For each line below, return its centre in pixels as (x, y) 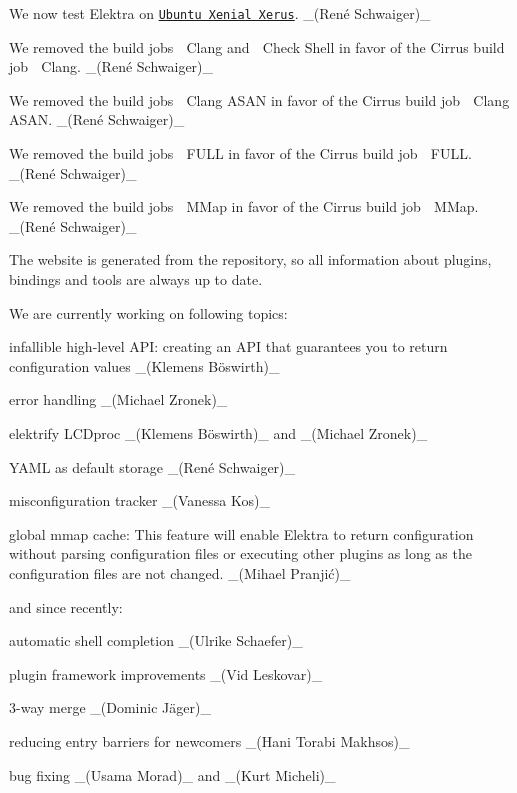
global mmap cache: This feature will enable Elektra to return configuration (241, 533)
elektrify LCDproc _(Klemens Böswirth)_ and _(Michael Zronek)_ (218, 432)
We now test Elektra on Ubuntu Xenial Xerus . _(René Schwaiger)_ (220, 13)
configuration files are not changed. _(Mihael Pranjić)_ (180, 572)
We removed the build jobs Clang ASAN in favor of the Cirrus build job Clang (259, 99)
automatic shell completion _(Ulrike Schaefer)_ (156, 640)
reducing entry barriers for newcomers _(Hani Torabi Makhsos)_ (209, 740)
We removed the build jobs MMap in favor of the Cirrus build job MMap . (244, 206)
